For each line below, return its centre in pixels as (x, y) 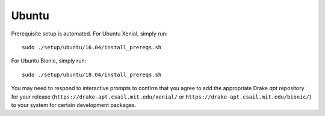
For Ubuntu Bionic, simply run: (49, 61)
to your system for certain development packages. (74, 105)
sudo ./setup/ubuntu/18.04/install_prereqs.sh (92, 75)
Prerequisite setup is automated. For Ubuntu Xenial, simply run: (89, 34)
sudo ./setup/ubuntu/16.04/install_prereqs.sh (92, 47)
